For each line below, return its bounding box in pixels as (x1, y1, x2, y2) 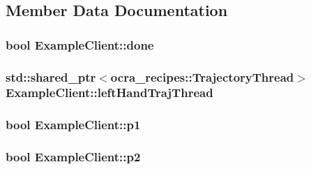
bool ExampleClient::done (6, 36, 154, 53)
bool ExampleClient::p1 (6, 116, 141, 133)
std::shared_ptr (6, 68, 96, 85)
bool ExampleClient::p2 (6, 148, 141, 166)
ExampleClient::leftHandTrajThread (6, 84, 213, 101)
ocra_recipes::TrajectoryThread (110, 68, 294, 85)
